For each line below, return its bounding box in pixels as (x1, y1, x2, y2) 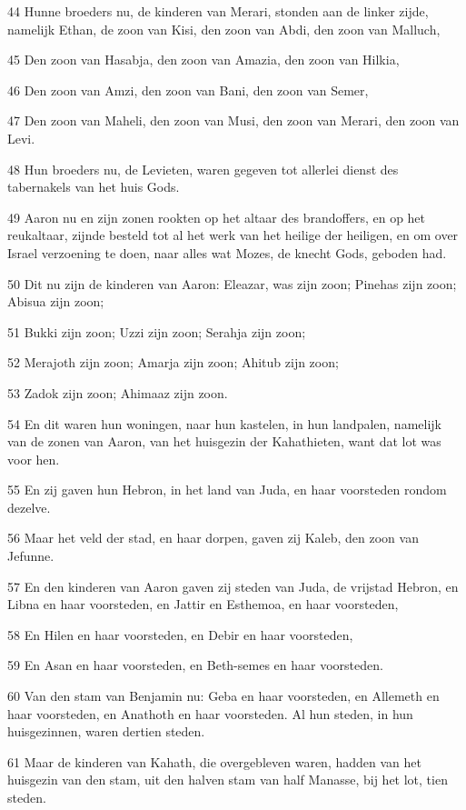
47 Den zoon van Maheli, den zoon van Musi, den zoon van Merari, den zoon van (7, 111, 460, 130)
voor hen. (7, 449, 60, 468)
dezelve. (7, 497, 51, 516)
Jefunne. (7, 546, 55, 565)
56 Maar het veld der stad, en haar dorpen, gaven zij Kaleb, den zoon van (7, 528, 419, 547)
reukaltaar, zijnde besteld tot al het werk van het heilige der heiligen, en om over (7, 225, 459, 245)
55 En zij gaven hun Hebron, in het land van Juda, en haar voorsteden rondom (7, 480, 447, 499)
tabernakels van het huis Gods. (7, 177, 180, 196)
